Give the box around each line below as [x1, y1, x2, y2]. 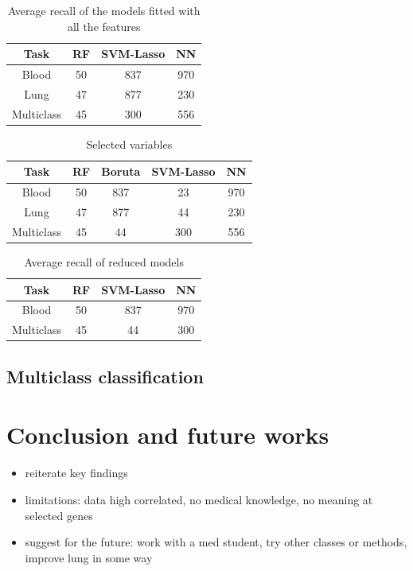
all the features [67, 17, 141, 34]
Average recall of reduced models [24, 254, 184, 270]
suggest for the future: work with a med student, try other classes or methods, [25, 534, 407, 550]
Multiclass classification [6, 363, 204, 388]
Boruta [101, 163, 141, 180]
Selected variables [86, 135, 173, 152]
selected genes [25, 507, 93, 523]
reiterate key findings [25, 464, 128, 481]
